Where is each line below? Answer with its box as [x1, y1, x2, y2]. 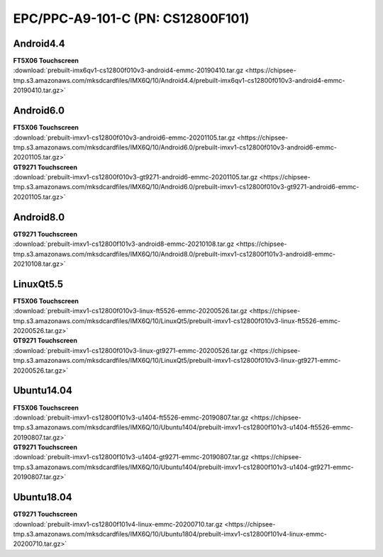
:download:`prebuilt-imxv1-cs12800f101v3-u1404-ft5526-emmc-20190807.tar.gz [13, 413, 249, 422]
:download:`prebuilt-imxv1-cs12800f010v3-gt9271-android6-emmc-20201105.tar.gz [13, 173, 258, 181]
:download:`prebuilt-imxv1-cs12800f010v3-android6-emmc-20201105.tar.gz [13, 133, 235, 142]
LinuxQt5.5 [13, 278, 64, 290]
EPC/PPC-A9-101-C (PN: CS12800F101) [13, 11, 250, 26]
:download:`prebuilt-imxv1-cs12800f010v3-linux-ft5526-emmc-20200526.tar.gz [13, 307, 248, 315]
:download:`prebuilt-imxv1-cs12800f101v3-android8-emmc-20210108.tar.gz [13, 240, 234, 248]
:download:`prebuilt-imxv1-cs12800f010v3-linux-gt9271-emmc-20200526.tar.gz [13, 346, 248, 354]
